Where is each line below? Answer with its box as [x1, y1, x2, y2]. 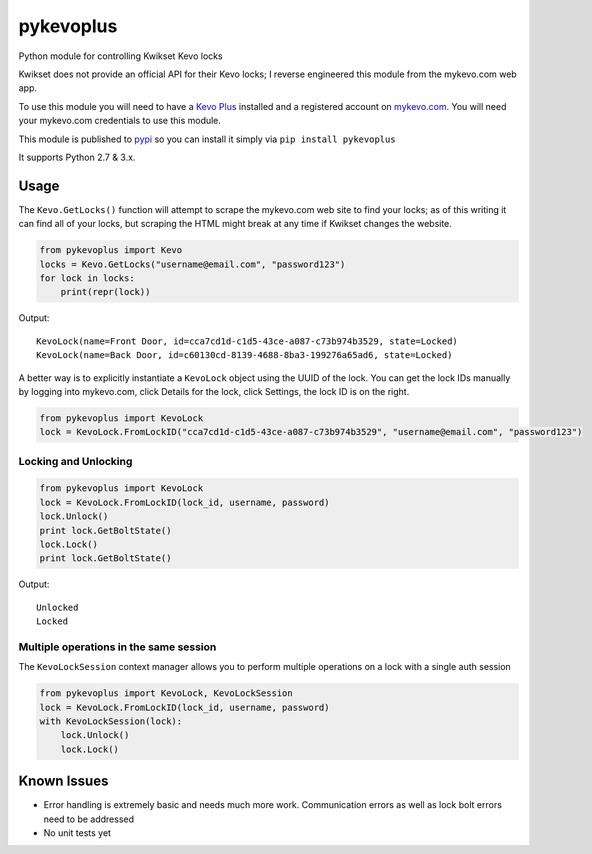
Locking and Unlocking [18, 454, 133, 468]
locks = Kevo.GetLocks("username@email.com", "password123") [39, 258, 346, 270]
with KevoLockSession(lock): [39, 716, 183, 727]
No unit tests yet [43, 827, 112, 839]
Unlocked [36, 601, 79, 613]
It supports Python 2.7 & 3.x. [18, 151, 136, 163]
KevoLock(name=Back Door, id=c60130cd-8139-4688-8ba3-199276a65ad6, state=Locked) [36, 350, 453, 361]
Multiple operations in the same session [18, 640, 217, 654]
